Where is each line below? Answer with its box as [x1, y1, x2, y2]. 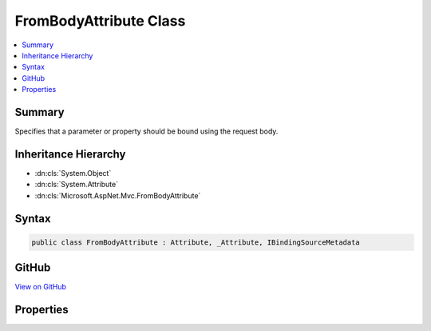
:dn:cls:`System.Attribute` [34, 180, 119, 189]
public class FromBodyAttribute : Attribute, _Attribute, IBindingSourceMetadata [31, 237, 361, 247]
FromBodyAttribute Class [14, 12, 186, 30]
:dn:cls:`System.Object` [34, 168, 112, 177]
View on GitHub [14, 282, 67, 292]
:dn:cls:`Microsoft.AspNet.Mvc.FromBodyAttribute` [34, 190, 201, 200]
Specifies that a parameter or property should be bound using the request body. [14, 126, 279, 136]
